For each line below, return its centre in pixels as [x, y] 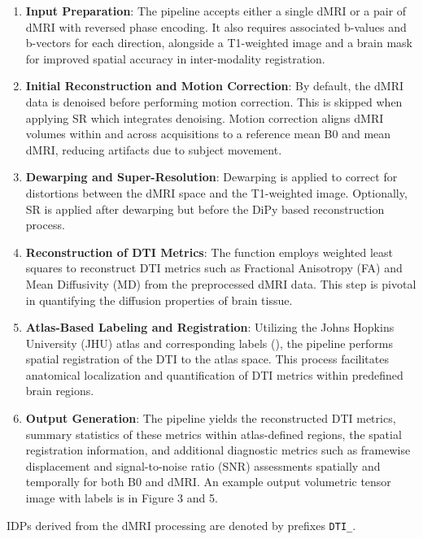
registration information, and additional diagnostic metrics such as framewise [218, 450]
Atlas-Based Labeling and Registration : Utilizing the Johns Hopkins [210, 327]
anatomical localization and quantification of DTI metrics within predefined [214, 374]
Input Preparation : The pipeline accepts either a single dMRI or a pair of [216, 11]
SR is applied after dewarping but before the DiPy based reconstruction [205, 209]
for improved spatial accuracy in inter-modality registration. [175, 58]
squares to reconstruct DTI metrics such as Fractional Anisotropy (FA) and [214, 268]
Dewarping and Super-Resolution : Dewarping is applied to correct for [211, 177]
